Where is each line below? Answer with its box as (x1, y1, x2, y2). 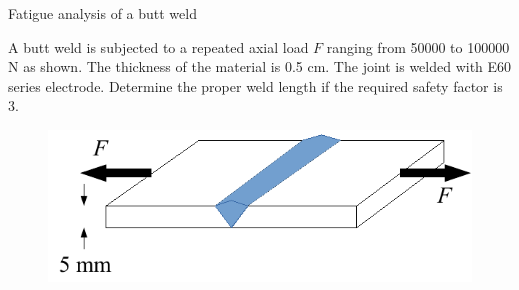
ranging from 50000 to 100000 (326, 36, 510, 57)
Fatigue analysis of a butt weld (8, 3, 197, 23)
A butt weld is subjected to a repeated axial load (8, 36, 309, 57)
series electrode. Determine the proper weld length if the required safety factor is (8, 75, 503, 96)
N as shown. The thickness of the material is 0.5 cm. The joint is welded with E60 (8, 56, 512, 77)
